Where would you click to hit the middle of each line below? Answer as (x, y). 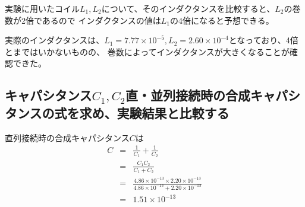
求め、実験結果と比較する (154, 112)
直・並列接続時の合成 (188, 95)
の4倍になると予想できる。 (222, 20)
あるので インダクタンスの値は (101, 20)
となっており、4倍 (263, 40)
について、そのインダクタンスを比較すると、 (188, 8)
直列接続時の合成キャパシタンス (67, 137)
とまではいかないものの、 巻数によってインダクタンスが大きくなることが (147, 51)
